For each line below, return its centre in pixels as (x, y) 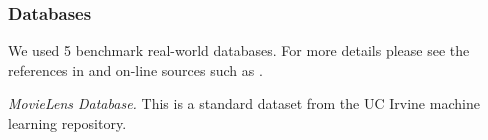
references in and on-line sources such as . (135, 69)
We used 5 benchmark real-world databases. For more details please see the (239, 50)
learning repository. (67, 123)
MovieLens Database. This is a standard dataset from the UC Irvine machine (244, 103)
